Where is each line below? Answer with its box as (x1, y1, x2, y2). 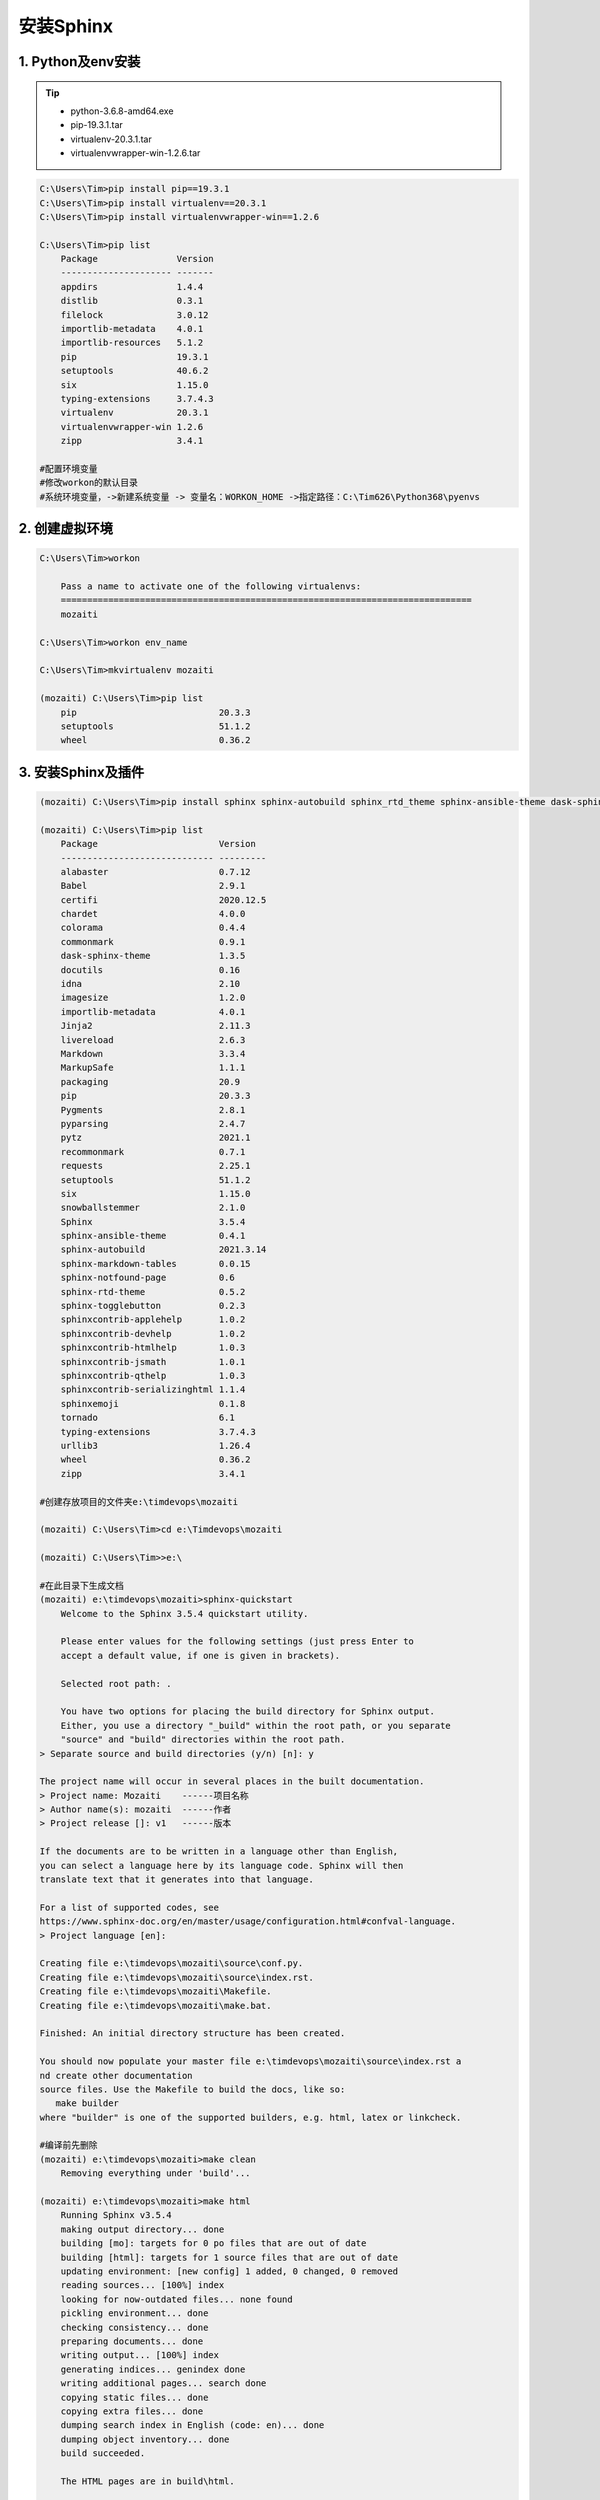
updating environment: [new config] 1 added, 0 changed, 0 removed (60, 2265, 399, 2277)
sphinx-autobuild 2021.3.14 (60, 1244, 267, 1255)
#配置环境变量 (39, 463, 99, 474)
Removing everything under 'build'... (60, 2168, 251, 2179)
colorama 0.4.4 (60, 922, 246, 934)
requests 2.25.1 (60, 1160, 251, 1172)
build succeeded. (60, 2448, 146, 2459)
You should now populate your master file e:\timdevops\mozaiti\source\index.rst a (39, 2056, 462, 2067)
